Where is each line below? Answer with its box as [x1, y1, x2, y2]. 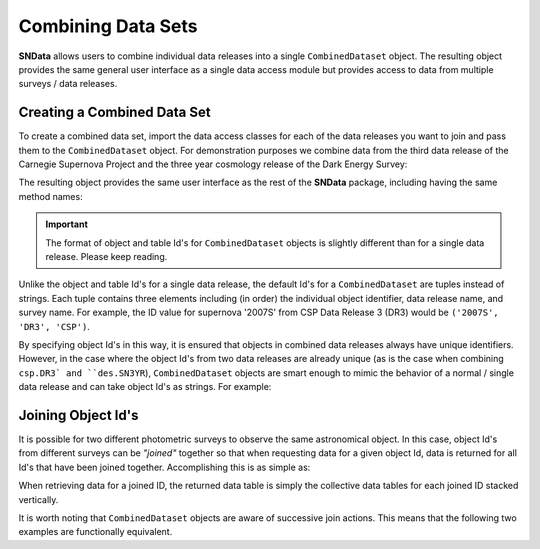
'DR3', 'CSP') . [18, 320, 90, 332]
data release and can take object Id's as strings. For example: [18, 381, 272, 393]
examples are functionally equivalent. [18, 526, 173, 538]
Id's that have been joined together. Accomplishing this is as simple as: [18, 461, 311, 473]
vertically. [18, 493, 59, 505]
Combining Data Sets [18, 15, 198, 37]
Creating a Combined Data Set [18, 104, 211, 121]
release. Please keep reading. [45, 250, 168, 262]
